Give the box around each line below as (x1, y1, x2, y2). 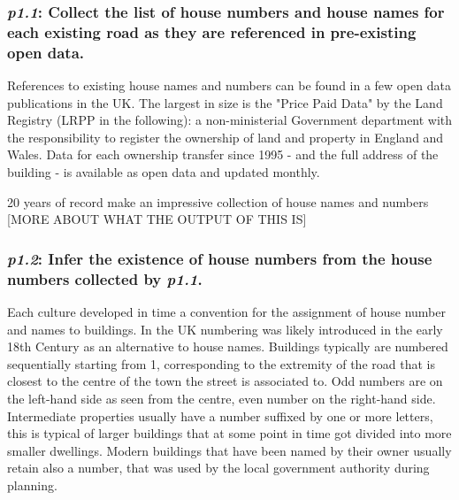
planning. (7, 475, 57, 494)
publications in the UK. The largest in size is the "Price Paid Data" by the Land (7, 93, 443, 112)
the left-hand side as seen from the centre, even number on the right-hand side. (7, 388, 436, 407)
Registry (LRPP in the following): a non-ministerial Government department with (7, 111, 453, 129)
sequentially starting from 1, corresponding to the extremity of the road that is (7, 354, 435, 373)
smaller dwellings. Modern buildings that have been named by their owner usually (7, 441, 452, 459)
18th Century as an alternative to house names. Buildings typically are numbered (7, 337, 448, 356)
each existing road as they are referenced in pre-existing (7, 20, 417, 42)
